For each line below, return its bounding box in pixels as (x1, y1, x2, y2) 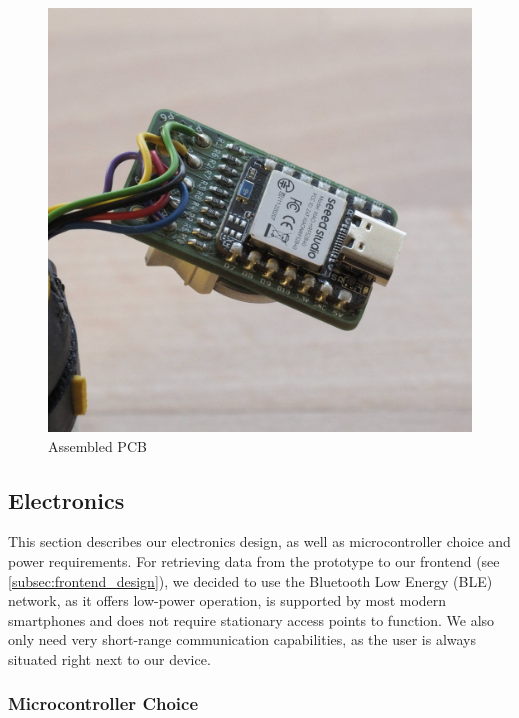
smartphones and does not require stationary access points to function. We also (8, 609, 495, 630)
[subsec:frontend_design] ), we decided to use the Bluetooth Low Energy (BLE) (8, 570, 493, 591)
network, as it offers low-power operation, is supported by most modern (8, 590, 447, 611)
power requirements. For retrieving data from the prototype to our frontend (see (8, 550, 500, 571)
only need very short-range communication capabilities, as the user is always (8, 629, 477, 650)
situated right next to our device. (8, 648, 211, 669)
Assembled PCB (48, 435, 147, 456)
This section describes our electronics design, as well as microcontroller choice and (8, 531, 511, 552)
